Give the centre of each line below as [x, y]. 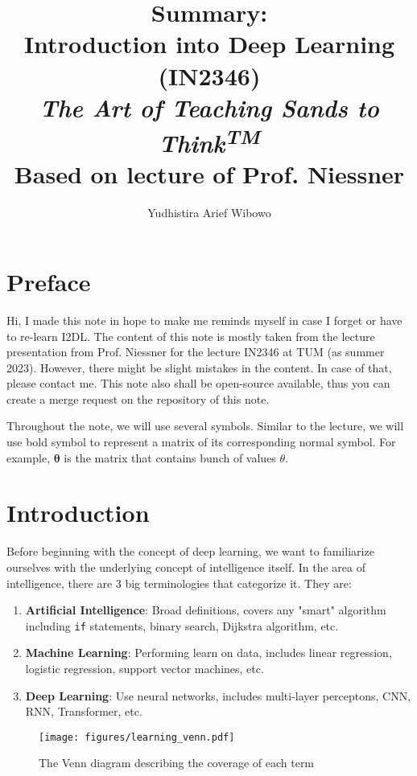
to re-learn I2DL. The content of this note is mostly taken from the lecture [191, 336]
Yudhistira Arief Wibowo [209, 213]
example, [29, 457]
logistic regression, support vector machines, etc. [145, 669]
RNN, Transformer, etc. [84, 711]
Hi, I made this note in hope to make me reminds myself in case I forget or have [204, 320]
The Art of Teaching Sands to [209, 107]
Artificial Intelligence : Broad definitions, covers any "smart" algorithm [206, 610]
